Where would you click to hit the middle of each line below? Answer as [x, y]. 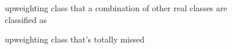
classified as [26, 19]
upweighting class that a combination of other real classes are [116, 8]
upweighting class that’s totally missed [75, 39]
